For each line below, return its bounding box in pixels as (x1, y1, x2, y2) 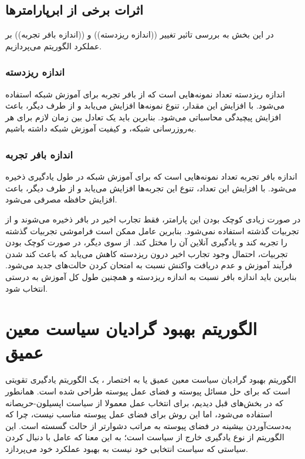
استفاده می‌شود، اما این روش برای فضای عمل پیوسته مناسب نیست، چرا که (5, 408, 273, 420)
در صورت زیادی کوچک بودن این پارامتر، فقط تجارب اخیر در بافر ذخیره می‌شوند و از (5, 212, 301, 225)
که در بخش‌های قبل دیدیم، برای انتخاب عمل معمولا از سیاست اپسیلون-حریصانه (5, 396, 283, 409)
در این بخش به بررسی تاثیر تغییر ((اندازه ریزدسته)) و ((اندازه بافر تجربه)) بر (5, 28, 274, 41)
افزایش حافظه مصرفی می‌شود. (5, 193, 117, 205)
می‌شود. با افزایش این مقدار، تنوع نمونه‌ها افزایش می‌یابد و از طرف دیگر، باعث (5, 99, 285, 112)
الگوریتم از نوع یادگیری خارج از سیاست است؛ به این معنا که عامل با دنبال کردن (5, 431, 284, 443)
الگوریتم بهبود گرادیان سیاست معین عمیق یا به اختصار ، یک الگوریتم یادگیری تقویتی (5, 373, 296, 386)
